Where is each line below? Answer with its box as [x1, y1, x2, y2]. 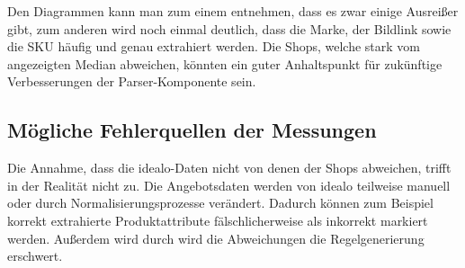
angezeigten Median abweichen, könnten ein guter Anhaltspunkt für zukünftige [7, 54, 443, 73]
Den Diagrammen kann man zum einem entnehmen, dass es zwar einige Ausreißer [7, 2, 459, 20]
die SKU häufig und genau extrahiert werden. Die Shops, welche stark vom [7, 37, 421, 56]
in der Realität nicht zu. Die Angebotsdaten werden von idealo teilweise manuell [7, 175, 451, 194]
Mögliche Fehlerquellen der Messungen [7, 116, 377, 144]
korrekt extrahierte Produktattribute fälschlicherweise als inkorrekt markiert [7, 210, 428, 229]
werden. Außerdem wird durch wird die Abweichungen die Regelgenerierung [7, 228, 425, 247]
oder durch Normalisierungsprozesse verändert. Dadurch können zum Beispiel [7, 193, 434, 212]
